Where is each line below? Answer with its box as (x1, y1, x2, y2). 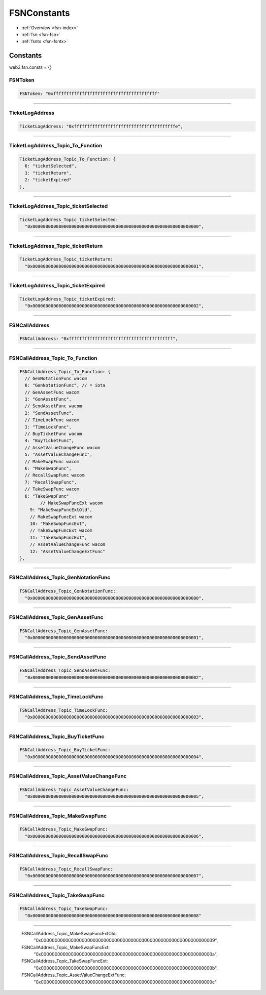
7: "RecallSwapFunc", (25, 479, 77, 485)
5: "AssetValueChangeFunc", (25, 452, 93, 457)
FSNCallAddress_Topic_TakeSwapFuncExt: (21, 958, 108, 964)
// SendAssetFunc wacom (25, 403, 82, 409)
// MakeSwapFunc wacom (25, 459, 80, 464)
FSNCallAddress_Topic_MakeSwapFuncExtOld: (21, 930, 117, 936)
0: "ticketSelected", (25, 163, 77, 169)
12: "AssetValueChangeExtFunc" (30, 549, 105, 554)
